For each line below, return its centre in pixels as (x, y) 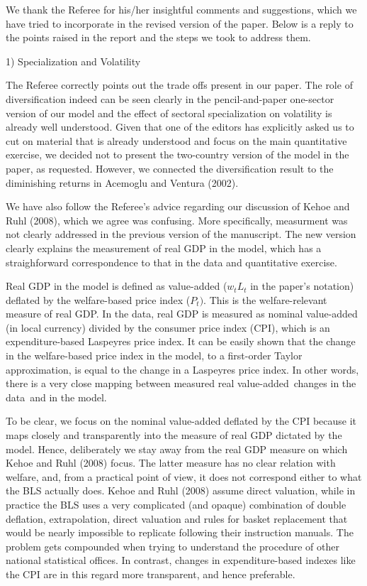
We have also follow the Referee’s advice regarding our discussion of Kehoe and (178, 206)
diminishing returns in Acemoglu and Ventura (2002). (122, 182)
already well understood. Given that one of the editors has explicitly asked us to (180, 127)
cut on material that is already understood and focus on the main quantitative (176, 140)
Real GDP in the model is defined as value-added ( (117, 286)
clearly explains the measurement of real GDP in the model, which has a (164, 248)
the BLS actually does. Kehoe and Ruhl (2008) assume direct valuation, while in (181, 490)
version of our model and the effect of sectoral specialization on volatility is (169, 113)
